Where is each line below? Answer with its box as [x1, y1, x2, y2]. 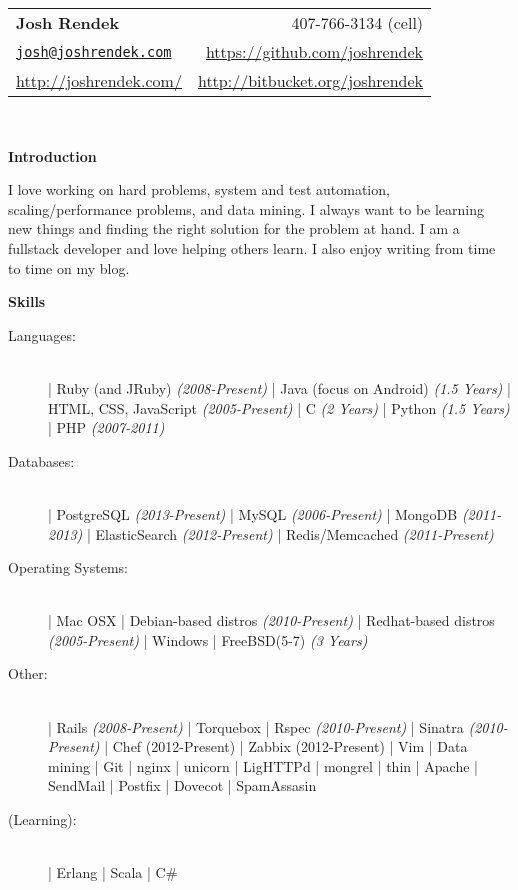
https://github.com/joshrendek [205, 40, 424, 63]
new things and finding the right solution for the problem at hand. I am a [8, 218, 460, 239]
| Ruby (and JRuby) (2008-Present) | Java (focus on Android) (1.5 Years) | [48, 377, 511, 398]
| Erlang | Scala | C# [48, 862, 178, 883]
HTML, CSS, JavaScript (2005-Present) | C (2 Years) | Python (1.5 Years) [48, 397, 510, 418]
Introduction [8, 145, 97, 166]
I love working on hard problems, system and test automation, [8, 179, 390, 200]
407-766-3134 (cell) [291, 11, 424, 34]
